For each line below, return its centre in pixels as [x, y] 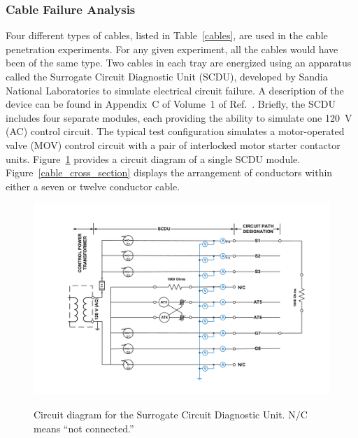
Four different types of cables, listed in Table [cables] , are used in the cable [167, 35]
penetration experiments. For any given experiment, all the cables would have [172, 49]
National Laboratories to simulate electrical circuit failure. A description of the [175, 90]
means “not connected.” [84, 428]
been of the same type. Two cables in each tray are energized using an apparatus [179, 63]
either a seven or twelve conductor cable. [93, 186]
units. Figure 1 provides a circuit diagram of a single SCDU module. [153, 158]
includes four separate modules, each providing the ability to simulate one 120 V [179, 117]
